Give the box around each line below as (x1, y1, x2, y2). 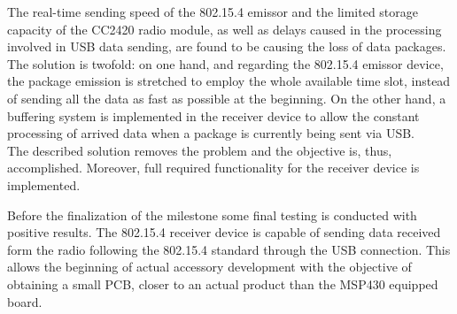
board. (7, 292, 43, 310)
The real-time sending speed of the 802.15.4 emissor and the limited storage (7, 3, 419, 20)
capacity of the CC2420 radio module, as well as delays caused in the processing (7, 19, 442, 38)
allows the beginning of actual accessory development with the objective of (7, 257, 412, 276)
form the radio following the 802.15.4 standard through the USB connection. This (7, 240, 451, 258)
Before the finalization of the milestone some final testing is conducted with (7, 205, 417, 224)
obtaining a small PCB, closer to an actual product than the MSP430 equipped (7, 274, 438, 293)
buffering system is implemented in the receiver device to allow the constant (7, 106, 420, 125)
